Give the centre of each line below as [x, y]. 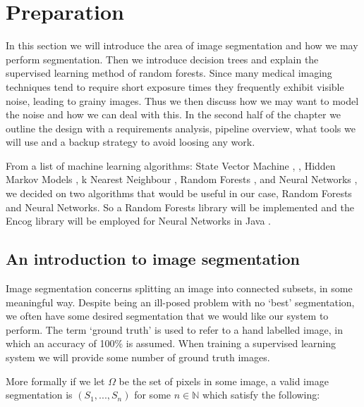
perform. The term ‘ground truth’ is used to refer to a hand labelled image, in [175, 329]
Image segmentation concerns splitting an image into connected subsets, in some [179, 288]
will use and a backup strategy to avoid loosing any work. [131, 142]
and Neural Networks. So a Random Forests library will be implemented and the [180, 207]
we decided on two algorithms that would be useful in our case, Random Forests [179, 193]
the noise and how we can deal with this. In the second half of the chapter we [174, 114]
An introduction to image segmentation [153, 259]
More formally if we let [55, 381]
